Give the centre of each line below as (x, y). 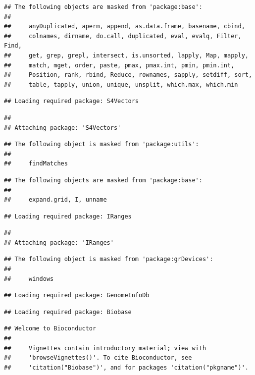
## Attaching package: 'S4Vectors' (63, 128)
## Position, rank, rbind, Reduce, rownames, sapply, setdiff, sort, (128, 75)
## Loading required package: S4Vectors (72, 101)
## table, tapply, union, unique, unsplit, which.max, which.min (121, 84)
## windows (29, 279)
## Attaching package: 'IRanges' (59, 242)
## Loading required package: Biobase (68, 312)
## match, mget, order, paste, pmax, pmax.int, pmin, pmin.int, (119, 65)
